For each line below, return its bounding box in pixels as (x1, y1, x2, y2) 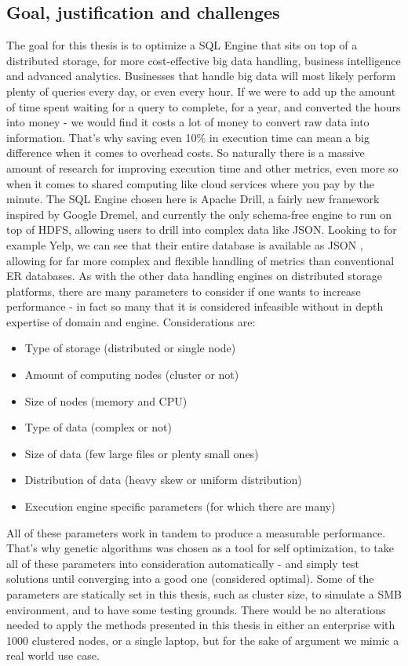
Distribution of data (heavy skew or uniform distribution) (24, 471, 302, 488)
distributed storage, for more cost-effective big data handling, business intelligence (6, 52, 401, 68)
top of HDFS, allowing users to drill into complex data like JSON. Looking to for (6, 221, 397, 238)
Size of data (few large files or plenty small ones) (24, 445, 259, 461)
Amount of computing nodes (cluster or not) (24, 366, 239, 383)
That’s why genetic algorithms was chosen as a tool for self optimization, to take (6, 540, 394, 556)
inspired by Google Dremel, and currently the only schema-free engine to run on (6, 206, 392, 222)
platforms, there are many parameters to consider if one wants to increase (6, 282, 361, 299)
